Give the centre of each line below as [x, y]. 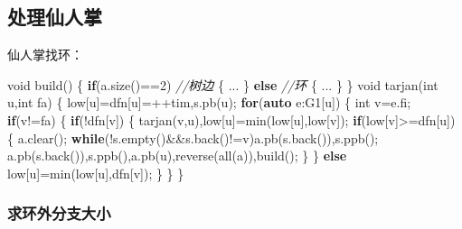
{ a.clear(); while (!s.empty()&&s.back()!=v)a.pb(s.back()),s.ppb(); [193, 137]
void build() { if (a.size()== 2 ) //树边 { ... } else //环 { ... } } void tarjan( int [223, 84]
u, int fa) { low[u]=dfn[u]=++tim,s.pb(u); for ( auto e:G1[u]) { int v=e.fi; [209, 102]
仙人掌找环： [45, 55]
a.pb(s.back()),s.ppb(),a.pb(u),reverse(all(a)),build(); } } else [177, 156]
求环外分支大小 [59, 213]
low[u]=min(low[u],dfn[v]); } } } [96, 173]
